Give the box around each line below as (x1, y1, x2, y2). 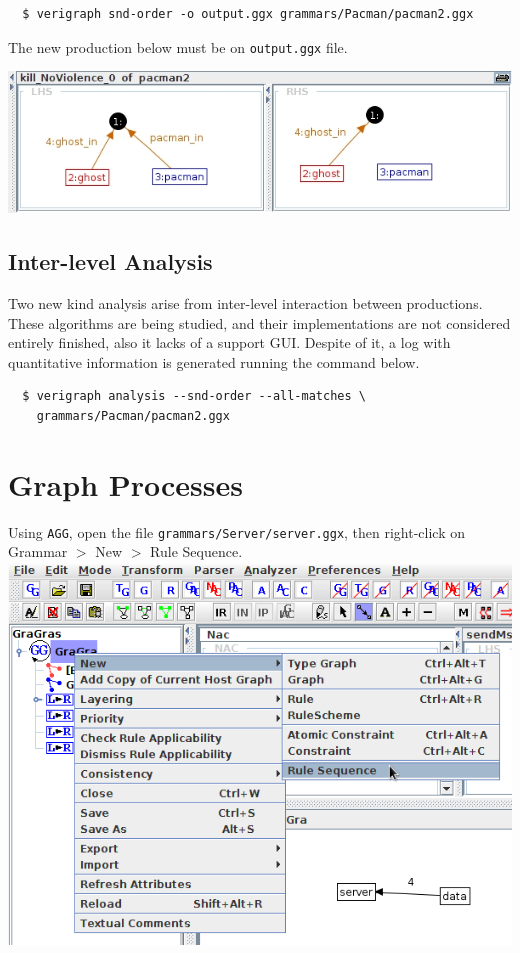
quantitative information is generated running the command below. (8, 351, 420, 372)
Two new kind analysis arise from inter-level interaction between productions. (8, 292, 483, 313)
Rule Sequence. (150, 541, 243, 562)
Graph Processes (8, 463, 243, 504)
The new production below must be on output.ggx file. (8, 36, 348, 57)
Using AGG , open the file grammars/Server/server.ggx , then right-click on (8, 521, 466, 542)
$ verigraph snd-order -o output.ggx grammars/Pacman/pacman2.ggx (22, 7, 474, 21)
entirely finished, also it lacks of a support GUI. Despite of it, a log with (8, 332, 451, 353)
